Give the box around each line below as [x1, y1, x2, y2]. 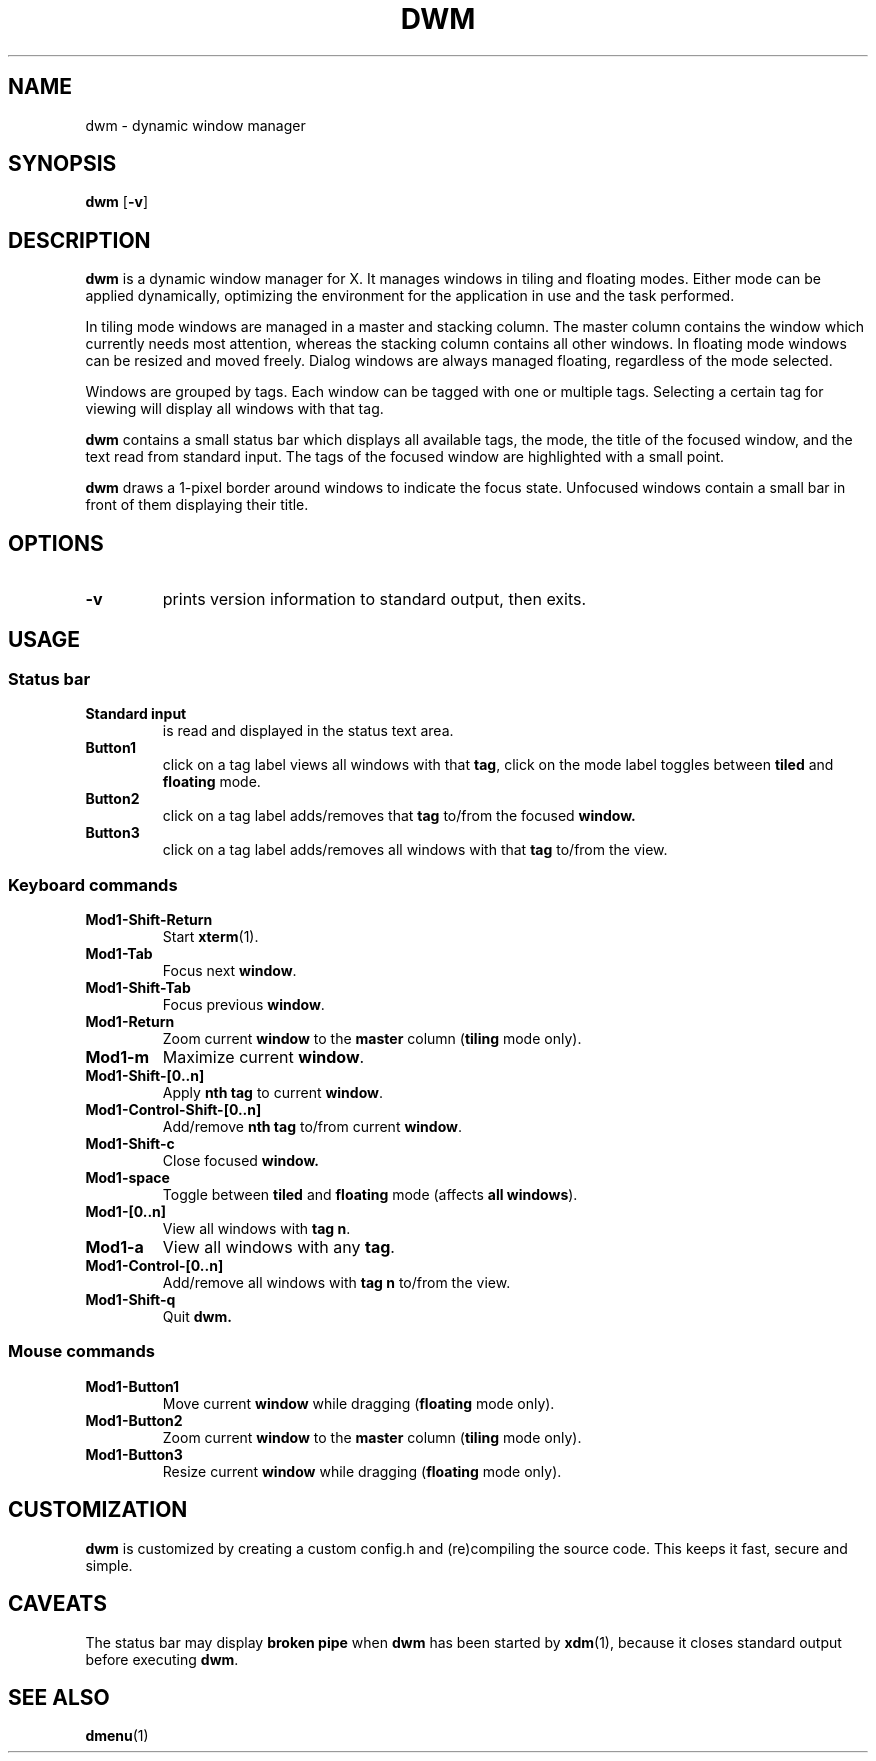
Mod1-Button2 [85, 1411, 183, 1429]
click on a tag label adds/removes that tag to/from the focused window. [162, 807, 636, 825]
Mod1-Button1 [85, 1377, 180, 1395]
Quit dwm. [162, 1308, 232, 1326]
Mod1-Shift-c [85, 1135, 175, 1153]
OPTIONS [8, 530, 104, 556]
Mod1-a [85, 1237, 144, 1258]
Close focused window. [162, 1152, 319, 1170]
